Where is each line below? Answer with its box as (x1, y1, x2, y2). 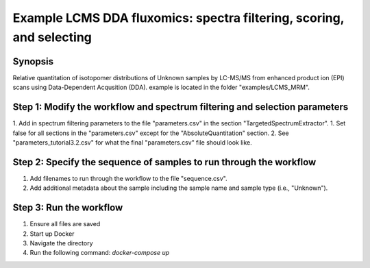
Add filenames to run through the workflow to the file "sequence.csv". (29, 174, 227, 182)
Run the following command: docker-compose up (29, 249, 170, 257)
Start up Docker (29, 230, 75, 238)
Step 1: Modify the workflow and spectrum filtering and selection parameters (12, 101, 349, 113)
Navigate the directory (29, 239, 93, 247)
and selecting (12, 29, 92, 45)
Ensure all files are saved (29, 220, 101, 228)
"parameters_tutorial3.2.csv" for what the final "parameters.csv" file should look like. (12, 138, 253, 147)
